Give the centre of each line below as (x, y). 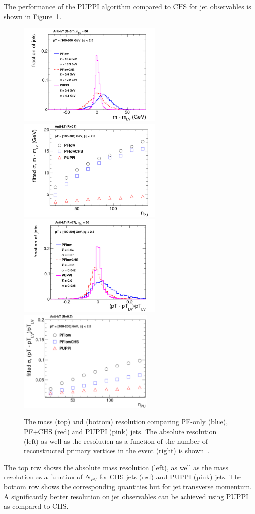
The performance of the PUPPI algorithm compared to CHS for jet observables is (127, 6)
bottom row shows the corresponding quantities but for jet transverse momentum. (128, 486)
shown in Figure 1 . (33, 16)
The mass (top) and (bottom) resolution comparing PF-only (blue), (126, 422)
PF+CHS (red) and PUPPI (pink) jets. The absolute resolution (120, 431)
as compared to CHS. (36, 506)
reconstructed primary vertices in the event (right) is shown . (117, 451)
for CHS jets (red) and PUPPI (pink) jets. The (170, 477)
